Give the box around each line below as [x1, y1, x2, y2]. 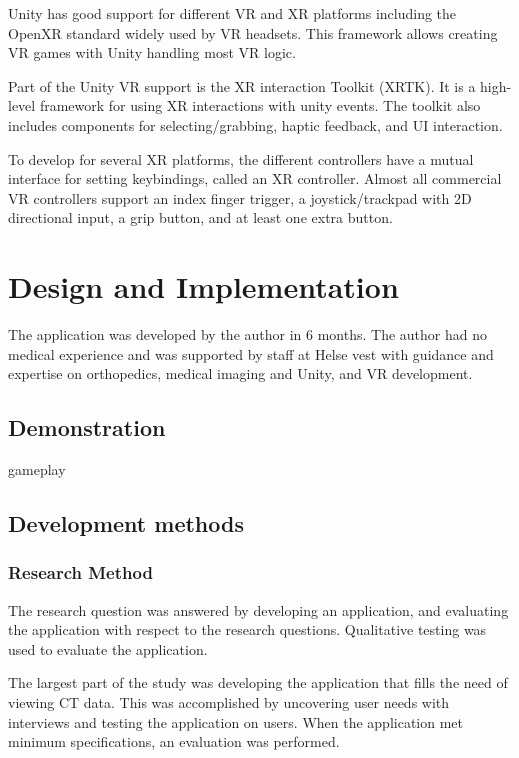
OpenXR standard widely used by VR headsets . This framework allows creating [8, 22, 498, 43]
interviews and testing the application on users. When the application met [8, 711, 464, 732]
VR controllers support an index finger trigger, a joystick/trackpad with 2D [8, 187, 472, 208]
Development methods [8, 508, 244, 539]
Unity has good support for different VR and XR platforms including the [8, 3, 457, 23]
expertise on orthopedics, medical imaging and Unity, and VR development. [8, 363, 473, 384]
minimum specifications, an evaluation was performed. [8, 731, 340, 752]
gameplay [8, 459, 66, 480]
